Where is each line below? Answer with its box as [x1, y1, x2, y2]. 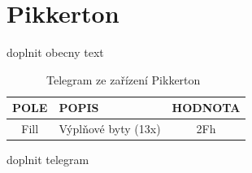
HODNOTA [172, 99, 241, 116]
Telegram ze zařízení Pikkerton [46, 71, 201, 88]
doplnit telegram [7, 151, 89, 168]
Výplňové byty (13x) [59, 120, 161, 137]
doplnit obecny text [7, 44, 104, 61]
